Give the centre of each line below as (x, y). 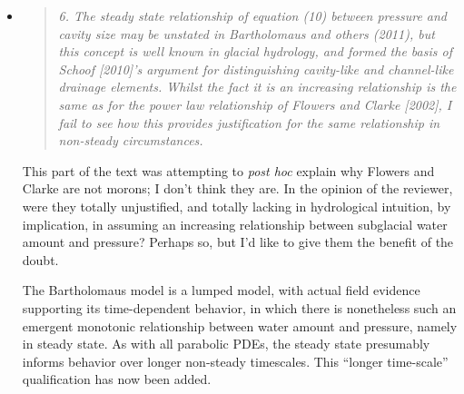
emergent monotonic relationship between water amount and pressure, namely (240, 325)
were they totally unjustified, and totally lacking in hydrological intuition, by (237, 206)
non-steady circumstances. (131, 140)
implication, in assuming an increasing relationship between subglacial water (235, 224)
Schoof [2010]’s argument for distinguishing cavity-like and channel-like (256, 69)
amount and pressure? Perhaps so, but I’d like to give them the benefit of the (238, 242)
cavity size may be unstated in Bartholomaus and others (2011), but (247, 33)
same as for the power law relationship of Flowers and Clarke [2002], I (255, 104)
